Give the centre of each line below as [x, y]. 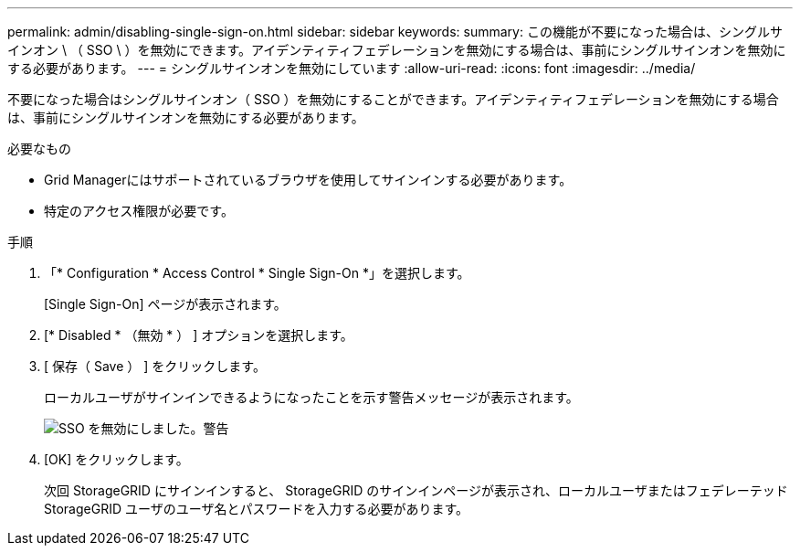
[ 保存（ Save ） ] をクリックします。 [155, 366]
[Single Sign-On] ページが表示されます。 [165, 304]
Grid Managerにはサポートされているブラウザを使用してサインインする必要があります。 [308, 180]
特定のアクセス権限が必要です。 [139, 211]
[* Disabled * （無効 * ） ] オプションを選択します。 [199, 335]
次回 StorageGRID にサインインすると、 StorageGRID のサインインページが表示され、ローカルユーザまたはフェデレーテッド [416, 490]
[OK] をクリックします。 [116, 459]
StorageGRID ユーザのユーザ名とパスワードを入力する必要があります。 [256, 509]
